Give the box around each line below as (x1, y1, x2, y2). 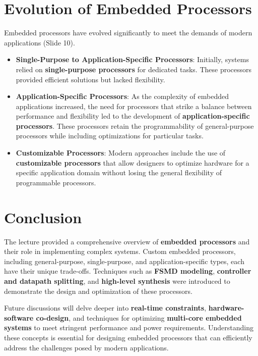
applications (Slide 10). (4, 37, 75, 47)
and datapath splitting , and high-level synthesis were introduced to (4, 275, 230, 286)
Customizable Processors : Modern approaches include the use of (16, 147, 226, 158)
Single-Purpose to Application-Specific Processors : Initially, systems (16, 54, 249, 65)
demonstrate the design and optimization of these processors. (4, 285, 192, 296)
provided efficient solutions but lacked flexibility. (16, 74, 165, 84)
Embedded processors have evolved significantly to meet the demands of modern (4, 27, 252, 38)
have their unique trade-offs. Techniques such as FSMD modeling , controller (4, 266, 251, 276)
